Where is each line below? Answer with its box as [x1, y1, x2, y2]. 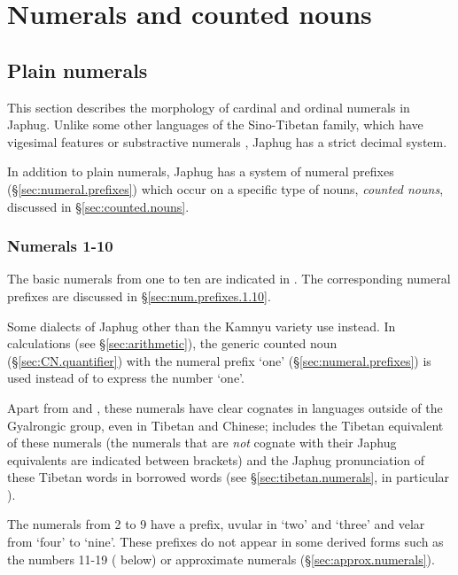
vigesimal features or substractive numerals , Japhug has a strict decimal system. [7, 132, 447, 151]
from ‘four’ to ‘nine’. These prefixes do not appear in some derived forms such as [7, 532, 444, 551]
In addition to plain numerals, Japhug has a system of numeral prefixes [7, 162, 394, 181]
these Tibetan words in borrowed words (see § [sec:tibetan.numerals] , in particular [7, 468, 450, 486]
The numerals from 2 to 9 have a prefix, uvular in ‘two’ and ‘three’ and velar [7, 515, 425, 533]
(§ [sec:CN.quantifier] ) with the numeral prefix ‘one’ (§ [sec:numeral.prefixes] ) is [7, 351, 431, 369]
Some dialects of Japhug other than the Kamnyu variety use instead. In [7, 316, 396, 335]
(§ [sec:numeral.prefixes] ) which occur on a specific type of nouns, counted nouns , [7, 179, 444, 198]
